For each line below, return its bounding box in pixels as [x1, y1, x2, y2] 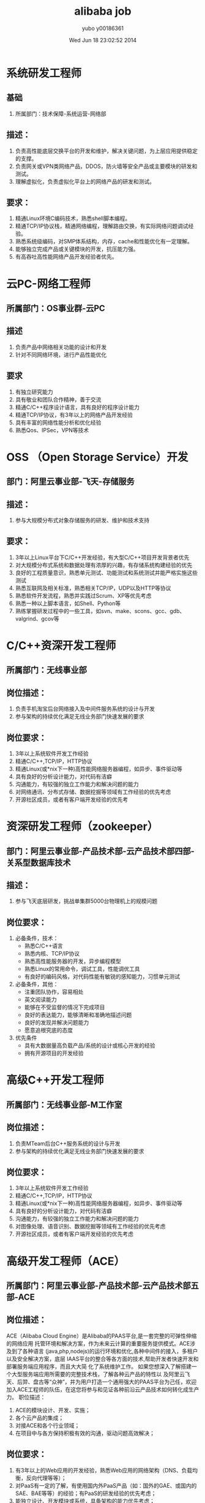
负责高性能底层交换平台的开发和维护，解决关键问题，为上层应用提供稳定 [15, 147, 198, 154]
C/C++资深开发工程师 [6, 639, 116, 652]
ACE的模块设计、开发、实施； [15, 1406, 91, 1414]
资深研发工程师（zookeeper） [6, 820, 158, 834]
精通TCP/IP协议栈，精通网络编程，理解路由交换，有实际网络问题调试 [15, 223, 188, 230]
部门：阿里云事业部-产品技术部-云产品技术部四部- [6, 846, 195, 856]
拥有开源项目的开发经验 [24, 1049, 84, 1057]
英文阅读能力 [24, 996, 57, 1003]
